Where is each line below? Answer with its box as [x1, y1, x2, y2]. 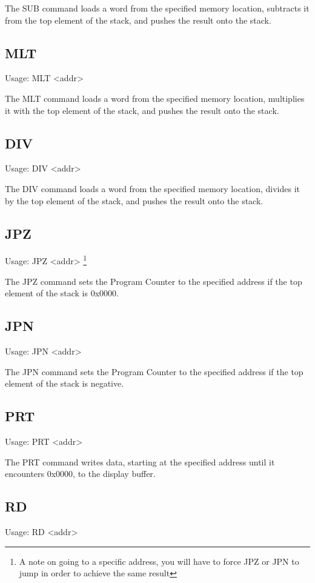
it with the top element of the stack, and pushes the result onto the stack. [5, 104, 279, 116]
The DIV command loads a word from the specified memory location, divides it [5, 182, 300, 195]
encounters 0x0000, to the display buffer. [5, 467, 156, 480]
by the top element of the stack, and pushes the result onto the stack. [5, 194, 264, 207]
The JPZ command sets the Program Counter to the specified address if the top [5, 275, 302, 287]
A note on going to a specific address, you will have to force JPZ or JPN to [19, 555, 299, 567]
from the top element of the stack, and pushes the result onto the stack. [5, 13, 271, 26]
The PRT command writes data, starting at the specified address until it [5, 455, 275, 468]
